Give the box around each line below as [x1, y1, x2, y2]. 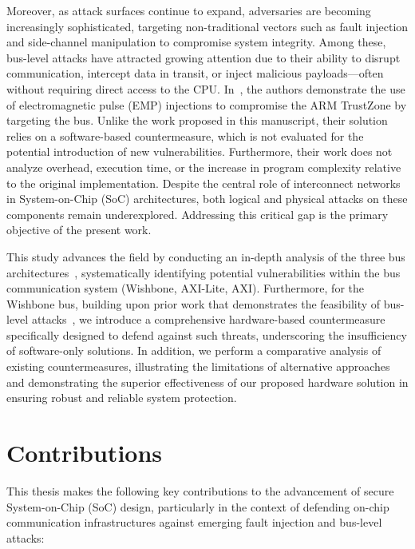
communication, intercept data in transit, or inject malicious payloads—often [6, 65, 384, 82]
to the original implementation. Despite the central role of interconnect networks [6, 174, 401, 191]
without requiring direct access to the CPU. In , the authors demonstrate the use [6, 80, 405, 97]
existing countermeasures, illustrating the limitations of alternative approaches [6, 358, 390, 375]
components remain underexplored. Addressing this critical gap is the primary [6, 205, 389, 222]
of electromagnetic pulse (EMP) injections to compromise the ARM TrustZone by [6, 96, 407, 113]
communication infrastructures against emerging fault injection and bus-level [6, 514, 382, 531]
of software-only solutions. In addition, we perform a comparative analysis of [6, 342, 381, 359]
